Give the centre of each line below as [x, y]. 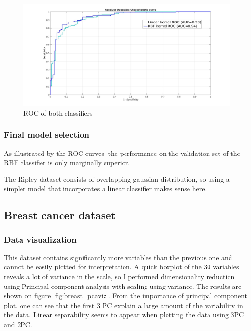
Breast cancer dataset [60, 215]
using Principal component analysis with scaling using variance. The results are [123, 286]
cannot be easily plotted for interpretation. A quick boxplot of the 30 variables [122, 267]
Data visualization [40, 239]
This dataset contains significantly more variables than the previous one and [118, 257]
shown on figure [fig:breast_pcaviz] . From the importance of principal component [125, 296]
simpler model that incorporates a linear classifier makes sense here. [105, 188]
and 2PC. [18, 324]
